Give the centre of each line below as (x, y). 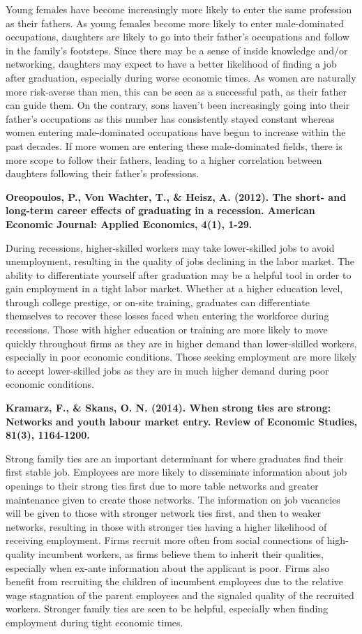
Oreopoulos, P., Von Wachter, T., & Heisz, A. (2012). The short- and (176, 196)
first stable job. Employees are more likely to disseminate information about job (176, 472)
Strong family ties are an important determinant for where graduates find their (175, 458)
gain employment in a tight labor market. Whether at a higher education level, (174, 288)
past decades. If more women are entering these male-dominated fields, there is (174, 145)
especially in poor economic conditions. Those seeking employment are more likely (181, 357)
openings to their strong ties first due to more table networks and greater (162, 485)
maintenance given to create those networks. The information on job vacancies (173, 499)
